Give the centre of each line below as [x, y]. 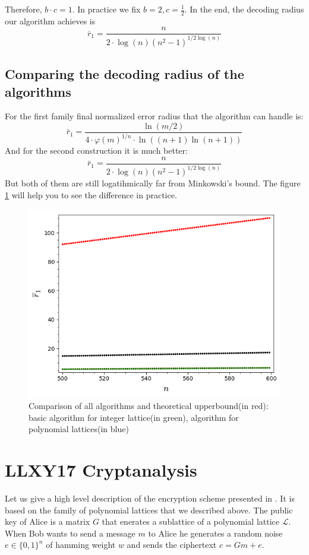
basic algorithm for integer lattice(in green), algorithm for [134, 417]
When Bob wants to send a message [70, 533]
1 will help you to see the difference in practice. [91, 195]
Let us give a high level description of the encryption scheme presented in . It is [150, 498]
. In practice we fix [106, 9]
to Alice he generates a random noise [215, 533]
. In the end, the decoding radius [244, 9]
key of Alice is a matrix [48, 521]
